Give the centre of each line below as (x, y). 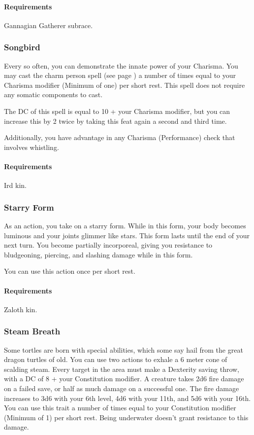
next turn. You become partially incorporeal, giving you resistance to (108, 245)
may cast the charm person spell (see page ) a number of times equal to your (120, 75)
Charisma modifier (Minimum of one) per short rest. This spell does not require (125, 85)
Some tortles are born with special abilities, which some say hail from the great (124, 349)
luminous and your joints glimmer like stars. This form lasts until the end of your (127, 235)
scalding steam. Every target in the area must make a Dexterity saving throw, (122, 369)
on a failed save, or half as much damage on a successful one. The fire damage (122, 388)
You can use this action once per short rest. (70, 271)
